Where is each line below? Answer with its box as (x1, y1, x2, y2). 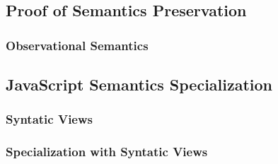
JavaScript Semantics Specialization (6, 74, 273, 95)
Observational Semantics (6, 36, 149, 54)
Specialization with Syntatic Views (6, 143, 208, 160)
